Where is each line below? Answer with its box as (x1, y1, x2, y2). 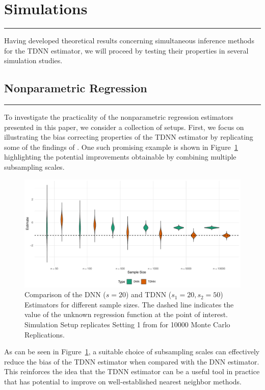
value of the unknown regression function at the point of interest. (24, 309, 228, 320)
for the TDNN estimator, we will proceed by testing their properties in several (4, 45, 249, 56)
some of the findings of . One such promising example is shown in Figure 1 (4, 141, 238, 152)
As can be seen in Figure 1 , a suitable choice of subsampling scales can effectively (4, 346, 260, 357)
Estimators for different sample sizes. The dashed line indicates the (24, 299, 234, 309)
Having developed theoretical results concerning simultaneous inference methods (4, 35, 254, 46)
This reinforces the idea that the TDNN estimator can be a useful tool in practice (4, 366, 260, 377)
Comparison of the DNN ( (24, 289, 106, 300)
